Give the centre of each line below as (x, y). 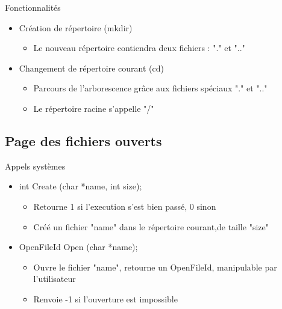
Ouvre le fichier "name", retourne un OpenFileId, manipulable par (155, 267)
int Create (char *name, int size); (80, 186)
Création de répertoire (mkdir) (76, 27)
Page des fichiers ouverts (83, 140)
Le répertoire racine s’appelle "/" (94, 108)
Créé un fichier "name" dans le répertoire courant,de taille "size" (151, 226)
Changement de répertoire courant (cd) (91, 68)
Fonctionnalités (33, 7)
